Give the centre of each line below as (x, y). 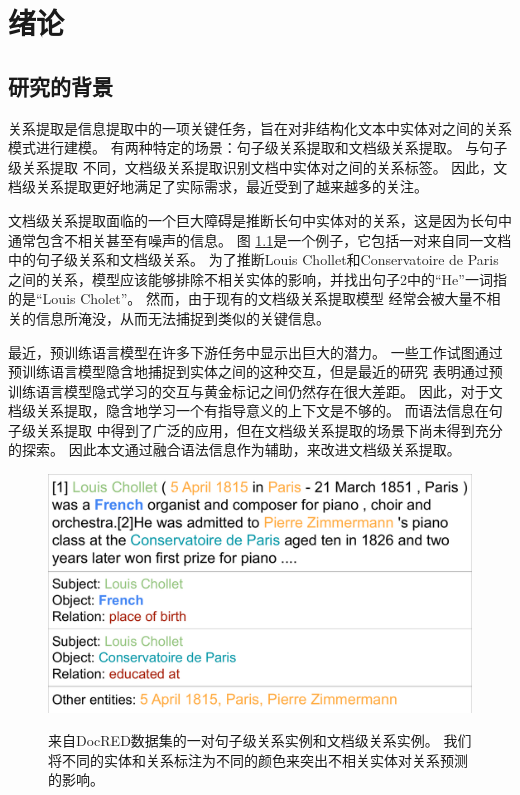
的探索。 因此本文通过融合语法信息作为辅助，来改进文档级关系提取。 (234, 449)
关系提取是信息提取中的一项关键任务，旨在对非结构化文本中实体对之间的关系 (260, 127)
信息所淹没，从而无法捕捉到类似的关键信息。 (182, 317)
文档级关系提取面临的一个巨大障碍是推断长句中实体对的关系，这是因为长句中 (260, 219)
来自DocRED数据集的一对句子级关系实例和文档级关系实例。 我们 (260, 740)
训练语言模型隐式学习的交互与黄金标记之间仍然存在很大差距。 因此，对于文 (255, 390)
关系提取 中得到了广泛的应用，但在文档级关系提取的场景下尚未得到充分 (269, 429)
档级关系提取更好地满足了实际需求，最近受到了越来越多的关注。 (218, 186)
